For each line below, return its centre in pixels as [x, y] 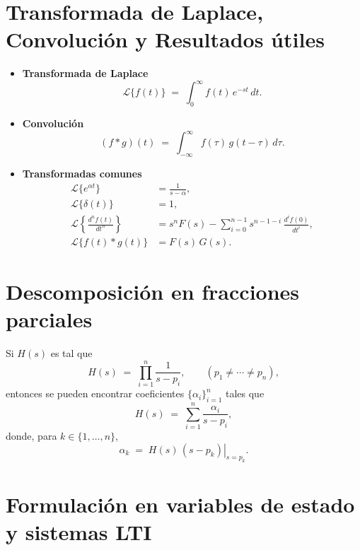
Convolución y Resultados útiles [165, 39]
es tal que [71, 353]
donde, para [31, 436]
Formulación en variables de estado [180, 504]
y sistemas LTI [79, 531]
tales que [245, 393]
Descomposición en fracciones [153, 292]
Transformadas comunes [82, 174]
